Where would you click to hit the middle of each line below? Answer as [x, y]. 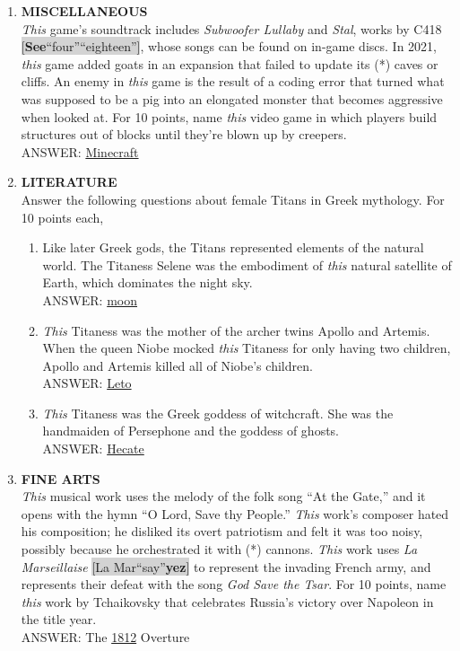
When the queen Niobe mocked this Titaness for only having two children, [247, 348]
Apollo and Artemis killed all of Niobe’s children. [178, 365]
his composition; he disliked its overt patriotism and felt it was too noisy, [222, 531]
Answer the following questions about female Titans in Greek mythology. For [233, 199]
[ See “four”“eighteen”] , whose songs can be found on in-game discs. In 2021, [229, 46]
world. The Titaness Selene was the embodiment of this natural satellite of [247, 264]
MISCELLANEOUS [84, 11]
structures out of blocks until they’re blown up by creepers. [184, 134]
